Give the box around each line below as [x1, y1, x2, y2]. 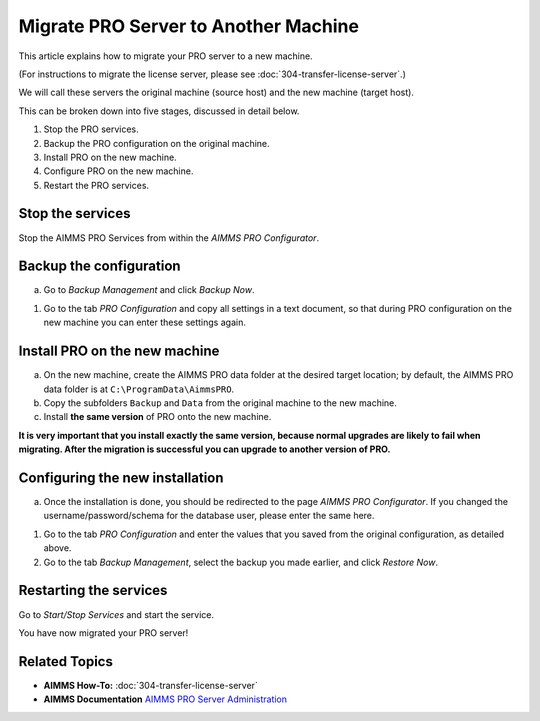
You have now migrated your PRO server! [18, 626, 189, 639]
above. [43, 542, 72, 554]
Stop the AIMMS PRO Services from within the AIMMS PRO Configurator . [18, 231, 320, 244]
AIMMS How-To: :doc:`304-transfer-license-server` [43, 679, 259, 691]
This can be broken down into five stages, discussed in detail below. [18, 105, 300, 117]
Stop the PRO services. [43, 123, 139, 135]
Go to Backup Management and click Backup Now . [43, 284, 255, 296]
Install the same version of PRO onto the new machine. [43, 411, 272, 423]
